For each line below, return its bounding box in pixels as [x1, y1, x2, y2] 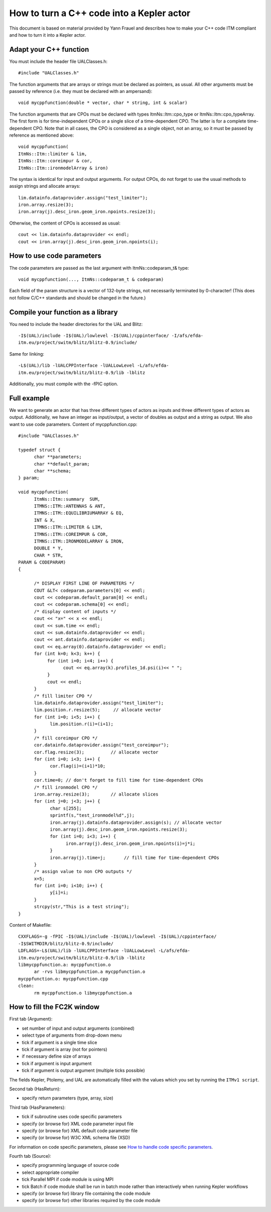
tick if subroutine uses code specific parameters [22, 1114, 122, 1120]
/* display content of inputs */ [34, 608, 116, 614]
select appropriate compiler [22, 1169, 79, 1175]
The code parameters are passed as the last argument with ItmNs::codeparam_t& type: [9, 265, 189, 271]
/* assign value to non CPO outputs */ [34, 869, 132, 874]
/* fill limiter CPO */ [34, 693, 93, 699]
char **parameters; [34, 454, 82, 460]
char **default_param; [34, 461, 90, 467]
